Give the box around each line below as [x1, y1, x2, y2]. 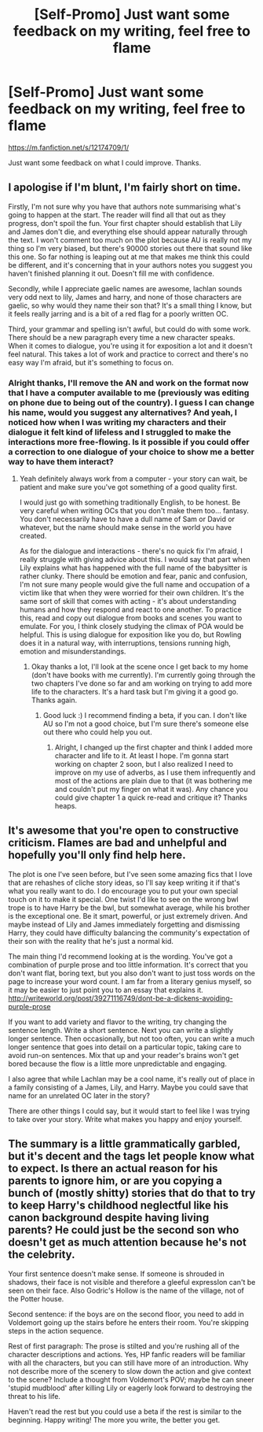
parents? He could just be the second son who [8, 1223, 239, 1237]
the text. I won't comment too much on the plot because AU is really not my [8, 235, 253, 245]
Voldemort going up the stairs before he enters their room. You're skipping [8, 1317, 249, 1327]
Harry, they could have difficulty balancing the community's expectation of [8, 927, 250, 938]
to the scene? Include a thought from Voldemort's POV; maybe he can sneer [8, 1375, 254, 1384]
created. [19, 531, 47, 541]
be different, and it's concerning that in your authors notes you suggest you [8, 260, 253, 269]
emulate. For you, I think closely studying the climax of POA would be [19, 622, 244, 631]
